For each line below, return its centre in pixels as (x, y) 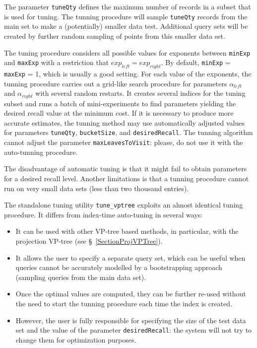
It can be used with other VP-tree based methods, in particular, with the (127, 231)
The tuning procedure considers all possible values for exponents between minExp (127, 52)
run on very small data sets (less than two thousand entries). (96, 188)
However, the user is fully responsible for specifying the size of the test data (131, 320)
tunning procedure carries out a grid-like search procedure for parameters (116, 83)
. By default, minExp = (196, 62)
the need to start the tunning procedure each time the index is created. (124, 303)
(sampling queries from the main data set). (81, 277)
